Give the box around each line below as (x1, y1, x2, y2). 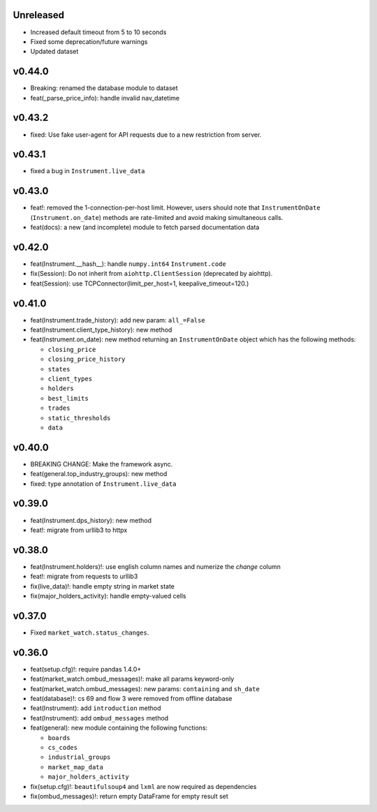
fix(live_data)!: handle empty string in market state (30, 582, 175, 590)
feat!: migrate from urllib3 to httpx (30, 526, 128, 534)
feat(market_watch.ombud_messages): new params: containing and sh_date (30, 684, 260, 693)
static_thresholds (47, 414, 111, 422)
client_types (47, 375, 93, 383)
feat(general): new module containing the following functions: (30, 723, 208, 732)
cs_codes (47, 744, 78, 751)
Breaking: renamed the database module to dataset (30, 84, 178, 92)
